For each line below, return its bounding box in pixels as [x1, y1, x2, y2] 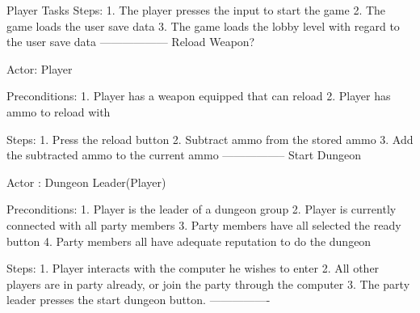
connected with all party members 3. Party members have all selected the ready [6, 216, 401, 233]
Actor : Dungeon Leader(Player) [6, 173, 166, 190]
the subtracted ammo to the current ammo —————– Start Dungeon [6, 146, 362, 163]
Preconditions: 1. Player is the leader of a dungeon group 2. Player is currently [6, 201, 397, 218]
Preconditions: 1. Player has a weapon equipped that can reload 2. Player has [6, 87, 391, 104]
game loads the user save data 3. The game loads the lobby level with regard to [6, 17, 400, 34]
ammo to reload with [6, 103, 111, 120]
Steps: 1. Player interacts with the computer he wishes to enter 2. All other [6, 260, 380, 277]
